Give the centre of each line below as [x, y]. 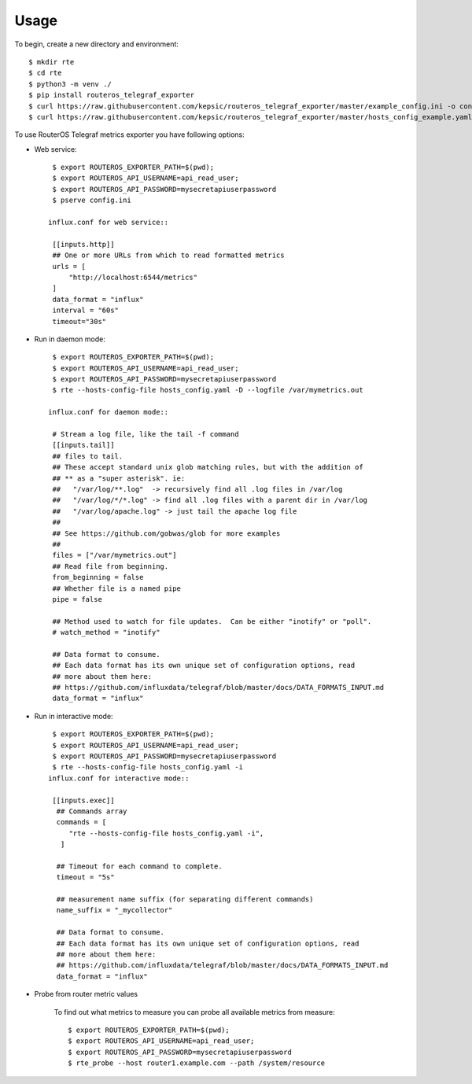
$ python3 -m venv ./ [70, 84]
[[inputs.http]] [83, 244]
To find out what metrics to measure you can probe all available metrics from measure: [195, 1012]
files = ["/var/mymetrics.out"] [114, 555]
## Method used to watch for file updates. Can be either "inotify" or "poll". [212, 621]
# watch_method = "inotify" [106, 632]
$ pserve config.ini [92, 200]
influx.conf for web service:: [109, 223]
